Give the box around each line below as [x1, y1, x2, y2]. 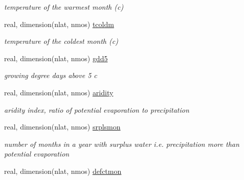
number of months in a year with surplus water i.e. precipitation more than [4, 138, 239, 149]
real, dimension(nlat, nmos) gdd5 [4, 53, 108, 63]
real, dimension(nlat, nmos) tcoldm [4, 18, 114, 29]
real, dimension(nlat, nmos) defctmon [4, 165, 122, 176]
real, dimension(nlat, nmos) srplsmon [4, 121, 121, 132]
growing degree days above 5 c [4, 70, 97, 81]
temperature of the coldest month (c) [4, 36, 118, 46]
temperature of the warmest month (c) [4, 2, 124, 12]
